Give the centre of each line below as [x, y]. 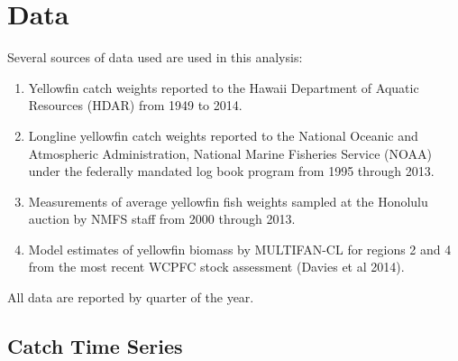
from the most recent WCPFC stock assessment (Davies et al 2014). [216, 267]
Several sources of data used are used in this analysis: [155, 57]
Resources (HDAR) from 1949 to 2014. [135, 105]
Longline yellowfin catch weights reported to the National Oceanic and [223, 135]
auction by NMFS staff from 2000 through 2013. [162, 219]
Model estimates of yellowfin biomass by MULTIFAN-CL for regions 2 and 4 [240, 249]
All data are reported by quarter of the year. [131, 297]
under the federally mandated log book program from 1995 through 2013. [231, 171]
